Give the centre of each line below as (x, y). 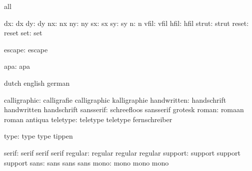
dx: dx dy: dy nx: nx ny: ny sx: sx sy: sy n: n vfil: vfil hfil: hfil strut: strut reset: (126, 23)
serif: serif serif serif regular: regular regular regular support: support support (122, 152)
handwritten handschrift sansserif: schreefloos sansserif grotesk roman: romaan (124, 109)
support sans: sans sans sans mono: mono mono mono (86, 162)
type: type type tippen (38, 136)
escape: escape (26, 49)
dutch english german (37, 83)
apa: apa (17, 66)
